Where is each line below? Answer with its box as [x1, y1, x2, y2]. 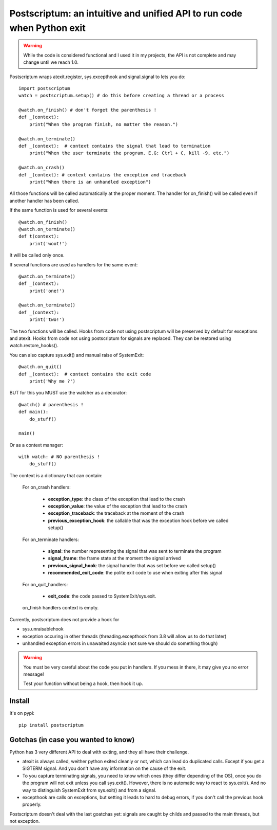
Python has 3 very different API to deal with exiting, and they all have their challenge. [9, 749, 189, 755]
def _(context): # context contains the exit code [18, 371, 151, 377]
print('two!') [29, 317, 65, 322]
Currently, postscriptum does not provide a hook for [9, 616, 120, 622]
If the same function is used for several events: [9, 207, 109, 213]
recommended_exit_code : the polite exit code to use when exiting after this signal [48, 570, 223, 576]
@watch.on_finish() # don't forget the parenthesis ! [18, 107, 156, 113]
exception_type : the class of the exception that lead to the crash [48, 496, 185, 502]
